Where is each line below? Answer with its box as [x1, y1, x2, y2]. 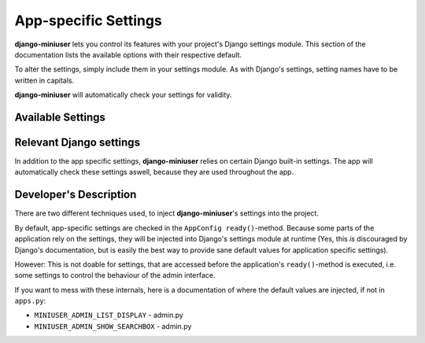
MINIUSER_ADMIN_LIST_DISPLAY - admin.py [34, 311, 184, 320]
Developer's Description [14, 188, 137, 201]
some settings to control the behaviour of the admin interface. [14, 271, 216, 280]
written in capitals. [14, 76, 75, 85]
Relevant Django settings [14, 135, 141, 149]
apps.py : [14, 296, 46, 306]
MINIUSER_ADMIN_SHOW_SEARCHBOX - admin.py [34, 321, 192, 330]
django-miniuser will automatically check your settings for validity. [14, 90, 232, 100]
